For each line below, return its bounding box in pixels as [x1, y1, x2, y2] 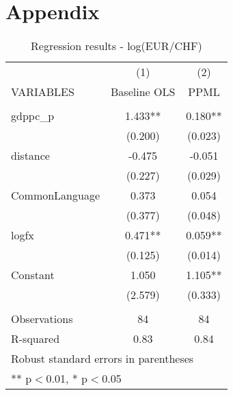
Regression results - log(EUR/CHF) [31, 38, 202, 54]
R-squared [11, 331, 60, 347]
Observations [11, 311, 73, 327]
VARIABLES [11, 84, 74, 100]
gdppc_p [11, 108, 55, 124]
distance [11, 147, 50, 164]
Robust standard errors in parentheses [11, 350, 194, 367]
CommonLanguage [11, 187, 100, 204]
